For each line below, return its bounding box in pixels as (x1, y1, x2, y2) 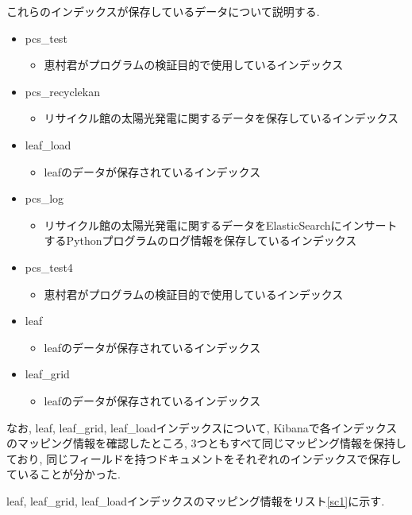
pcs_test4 (25, 258, 73, 275)
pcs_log (25, 190, 64, 207)
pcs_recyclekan (25, 83, 101, 99)
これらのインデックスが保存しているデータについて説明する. (6, 3, 320, 19)
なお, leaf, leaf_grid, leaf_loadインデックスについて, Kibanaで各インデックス (6, 419, 398, 436)
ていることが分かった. (6, 466, 121, 482)
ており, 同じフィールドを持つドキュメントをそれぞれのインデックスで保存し (6, 450, 402, 467)
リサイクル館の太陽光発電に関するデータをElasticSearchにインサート (44, 216, 398, 233)
